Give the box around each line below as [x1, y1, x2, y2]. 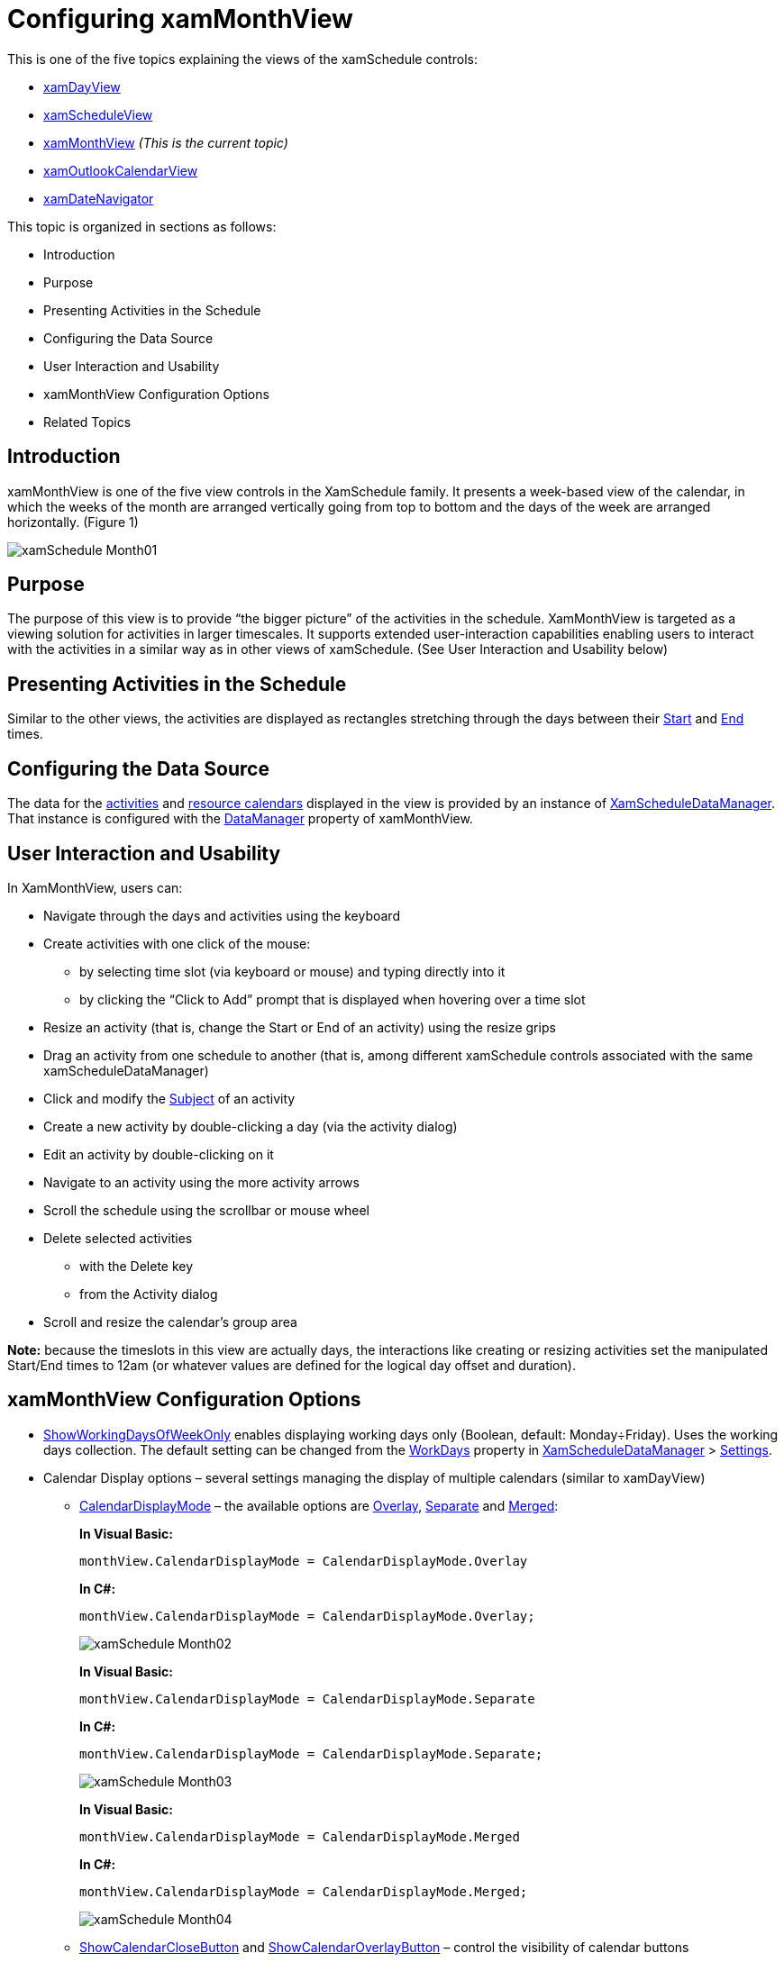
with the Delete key [79, 1258, 194, 1274]
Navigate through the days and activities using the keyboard [43, 907, 400, 923]
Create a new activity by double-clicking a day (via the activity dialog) [43, 1118, 458, 1134]
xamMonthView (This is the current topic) [43, 134, 288, 150]
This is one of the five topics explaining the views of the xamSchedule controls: [7, 50, 478, 67]
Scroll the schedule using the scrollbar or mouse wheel [43, 1202, 369, 1218]
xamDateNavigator [43, 190, 154, 206]
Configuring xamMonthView [7, 4, 353, 34]
